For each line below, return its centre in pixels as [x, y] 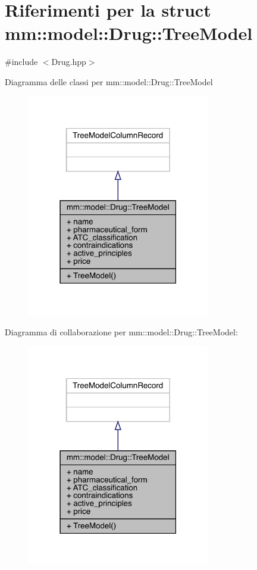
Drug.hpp [69, 62]
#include [21, 62]
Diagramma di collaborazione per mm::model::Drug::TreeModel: [121, 331]
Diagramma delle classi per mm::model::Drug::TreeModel [109, 81]
